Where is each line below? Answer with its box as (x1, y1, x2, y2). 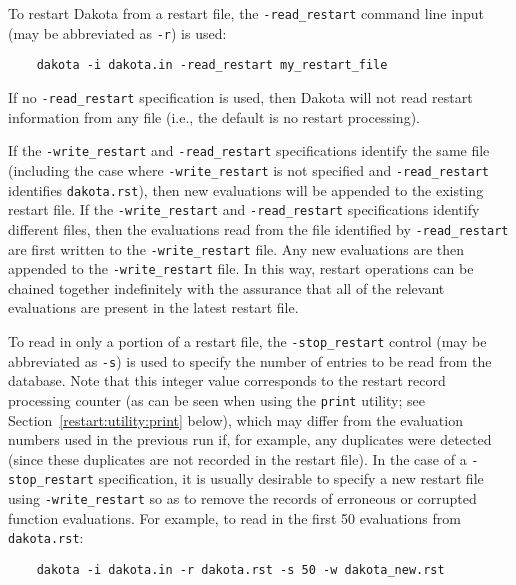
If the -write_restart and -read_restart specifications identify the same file (8, 140, 490, 161)
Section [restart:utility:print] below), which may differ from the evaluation (8, 409, 463, 430)
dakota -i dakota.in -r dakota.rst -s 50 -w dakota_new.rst (36, 562, 445, 577)
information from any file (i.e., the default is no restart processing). (8, 106, 420, 127)
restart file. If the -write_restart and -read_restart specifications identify (8, 199, 480, 220)
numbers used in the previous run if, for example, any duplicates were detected (8, 429, 492, 450)
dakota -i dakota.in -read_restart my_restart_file (36, 58, 388, 73)
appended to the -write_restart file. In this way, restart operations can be (8, 258, 474, 279)
